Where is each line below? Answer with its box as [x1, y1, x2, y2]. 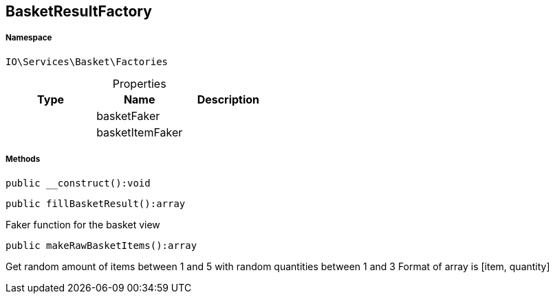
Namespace [6, 33, 52, 43]
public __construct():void [6, 177, 151, 189]
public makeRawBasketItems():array [6, 239, 197, 251]
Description [197, 92, 260, 106]
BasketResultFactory [6, 3, 152, 20]
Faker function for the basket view [6, 218, 160, 230]
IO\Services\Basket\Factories [6, 56, 168, 67]
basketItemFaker [96, 125, 183, 139]
